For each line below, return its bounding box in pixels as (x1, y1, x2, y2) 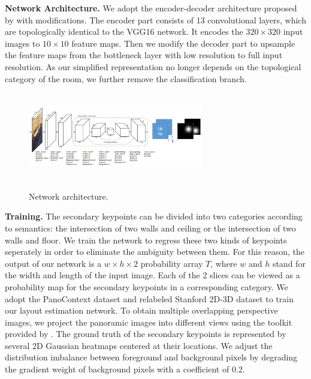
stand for (272, 257, 306, 269)
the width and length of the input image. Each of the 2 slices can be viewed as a (5, 269, 300, 281)
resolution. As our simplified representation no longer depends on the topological (5, 60, 301, 73)
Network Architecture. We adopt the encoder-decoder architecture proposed (5, 2, 297, 14)
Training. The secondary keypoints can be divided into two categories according (5, 210, 303, 222)
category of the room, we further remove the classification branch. (5, 72, 247, 85)
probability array (140, 257, 203, 269)
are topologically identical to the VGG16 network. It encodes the (5, 25, 243, 38)
